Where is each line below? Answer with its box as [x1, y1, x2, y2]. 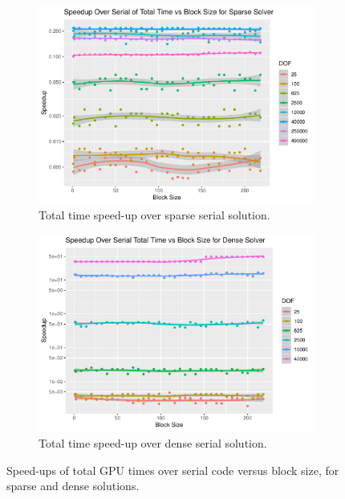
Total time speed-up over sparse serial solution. [39, 207, 270, 223]
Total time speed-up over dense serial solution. [39, 434, 267, 451]
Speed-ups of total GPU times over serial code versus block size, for [6, 461, 339, 478]
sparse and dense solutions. [6, 477, 140, 494]
